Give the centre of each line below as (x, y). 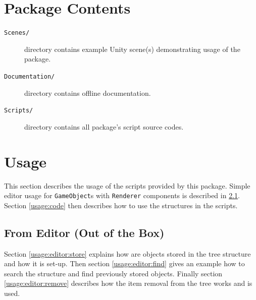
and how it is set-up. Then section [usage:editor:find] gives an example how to (124, 263)
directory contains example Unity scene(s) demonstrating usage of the (132, 49)
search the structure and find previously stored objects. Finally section (113, 273)
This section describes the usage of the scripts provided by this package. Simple (127, 185)
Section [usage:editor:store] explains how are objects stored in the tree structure (127, 253)
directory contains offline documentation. (88, 93)
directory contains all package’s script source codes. (104, 126)
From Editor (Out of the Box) (84, 232)
